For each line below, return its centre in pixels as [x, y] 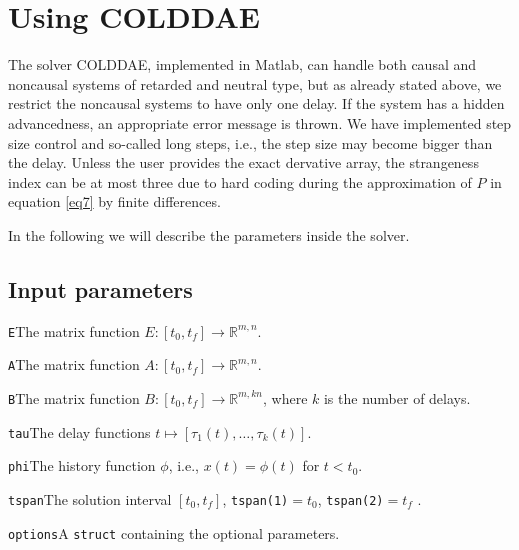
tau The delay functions [79, 431]
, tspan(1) [255, 498]
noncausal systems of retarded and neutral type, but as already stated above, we [255, 83]
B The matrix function [74, 397]
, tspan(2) [350, 498]
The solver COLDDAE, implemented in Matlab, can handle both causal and [242, 64]
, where [285, 397]
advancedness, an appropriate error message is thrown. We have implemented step [260, 122]
